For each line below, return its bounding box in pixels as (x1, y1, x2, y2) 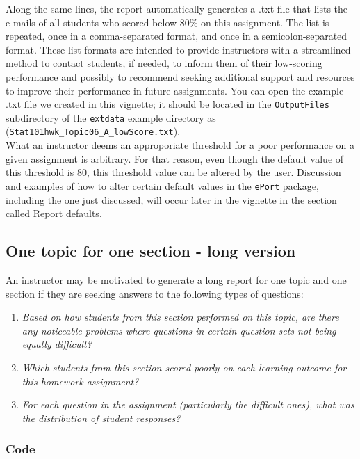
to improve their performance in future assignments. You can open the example (6, 83, 344, 97)
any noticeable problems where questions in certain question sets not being (22, 323, 336, 337)
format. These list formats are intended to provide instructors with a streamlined (6, 42, 351, 56)
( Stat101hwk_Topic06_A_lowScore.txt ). (6, 124, 181, 138)
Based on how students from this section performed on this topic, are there (22, 309, 339, 324)
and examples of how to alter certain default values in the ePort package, (6, 178, 319, 193)
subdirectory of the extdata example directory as (6, 110, 216, 124)
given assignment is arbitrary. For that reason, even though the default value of (6, 151, 344, 166)
